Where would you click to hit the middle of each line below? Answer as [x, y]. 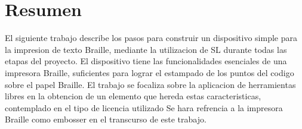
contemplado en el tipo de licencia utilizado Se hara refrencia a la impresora [144, 107]
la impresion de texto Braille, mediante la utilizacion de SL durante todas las [146, 49]
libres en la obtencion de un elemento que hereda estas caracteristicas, [133, 96]
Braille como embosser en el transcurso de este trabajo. [106, 119]
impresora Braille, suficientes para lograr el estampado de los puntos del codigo [150, 72]
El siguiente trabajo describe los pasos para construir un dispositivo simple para [151, 38]
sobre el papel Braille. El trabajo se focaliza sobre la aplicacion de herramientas [150, 84]
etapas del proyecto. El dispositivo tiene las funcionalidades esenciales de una [146, 61]
